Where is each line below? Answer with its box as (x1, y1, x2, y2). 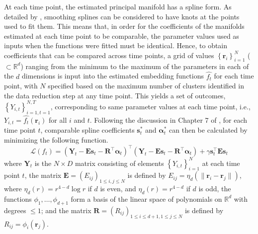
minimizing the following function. (4, 134, 108, 145)
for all (49, 114, 67, 125)
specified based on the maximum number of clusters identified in (48, 80, 244, 91)
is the (34, 157, 52, 168)
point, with (4, 80, 38, 91)
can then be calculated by (169, 125, 248, 135)
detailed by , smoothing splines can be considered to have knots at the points (4, 11, 240, 21)
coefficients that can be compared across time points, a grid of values (4, 50, 214, 60)
